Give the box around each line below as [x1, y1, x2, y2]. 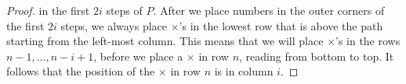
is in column [214, 63, 274, 79]
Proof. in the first [6, 2, 90, 18]
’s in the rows [335, 33, 401, 49]
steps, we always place [60, 17, 168, 33]
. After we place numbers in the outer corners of [153, 2, 385, 18]
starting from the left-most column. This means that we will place [6, 33, 324, 49]
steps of [106, 2, 143, 18]
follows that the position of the [6, 63, 155, 79]
